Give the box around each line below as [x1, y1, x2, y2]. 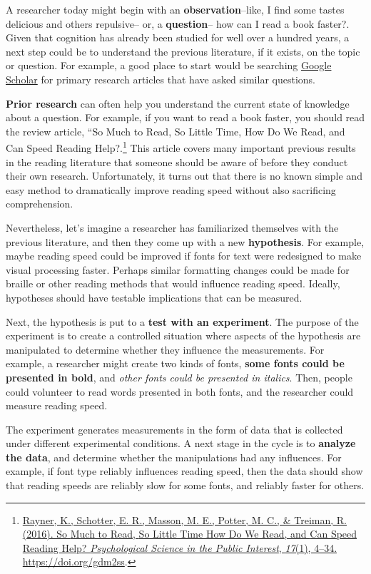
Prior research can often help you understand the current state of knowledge [6, 96, 350, 111]
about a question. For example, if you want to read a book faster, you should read [6, 110, 365, 125]
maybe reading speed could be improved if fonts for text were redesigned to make [6, 248, 362, 263]
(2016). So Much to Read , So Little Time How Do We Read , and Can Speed [22, 526, 357, 541]
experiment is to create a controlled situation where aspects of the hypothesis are [6, 328, 361, 343]
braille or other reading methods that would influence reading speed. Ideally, [6, 276, 340, 291]
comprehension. [6, 196, 73, 211]
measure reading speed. [6, 398, 108, 413]
